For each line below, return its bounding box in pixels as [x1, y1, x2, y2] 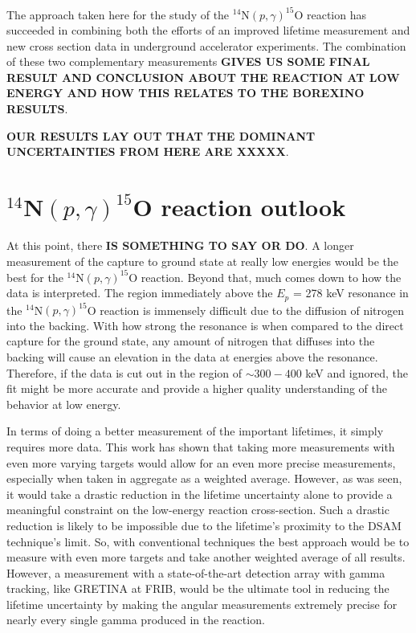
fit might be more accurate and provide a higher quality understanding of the [6, 380, 387, 397]
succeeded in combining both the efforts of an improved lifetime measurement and [6, 22, 410, 39]
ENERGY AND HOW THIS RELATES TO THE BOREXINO [6, 84, 365, 101]
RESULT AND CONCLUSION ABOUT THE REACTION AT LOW [6, 68, 400, 85]
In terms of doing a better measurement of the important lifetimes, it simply [6, 423, 384, 439]
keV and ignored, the [305, 364, 408, 381]
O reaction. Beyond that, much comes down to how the [128, 268, 402, 285]
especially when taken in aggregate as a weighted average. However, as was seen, [6, 470, 402, 487]
